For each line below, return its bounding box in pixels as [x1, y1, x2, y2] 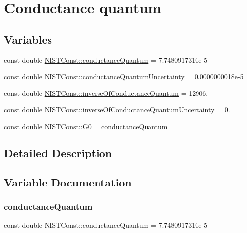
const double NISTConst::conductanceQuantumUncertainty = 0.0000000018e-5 [4, 71, 244, 82]
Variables [4, 31, 52, 47]
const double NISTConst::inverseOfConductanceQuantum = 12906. [4, 88, 208, 98]
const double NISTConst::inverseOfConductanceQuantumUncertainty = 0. [4, 104, 230, 115]
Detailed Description [4, 145, 112, 160]
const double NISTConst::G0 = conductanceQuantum [4, 121, 168, 131]
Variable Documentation [4, 174, 132, 189]
